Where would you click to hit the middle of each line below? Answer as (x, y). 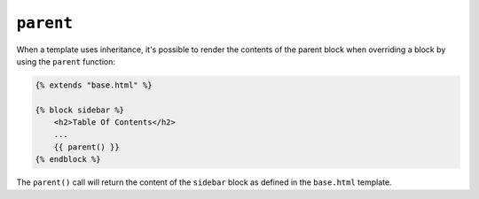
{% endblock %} (68, 160)
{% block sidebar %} (79, 110)
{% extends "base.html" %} (94, 85)
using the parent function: (66, 61)
